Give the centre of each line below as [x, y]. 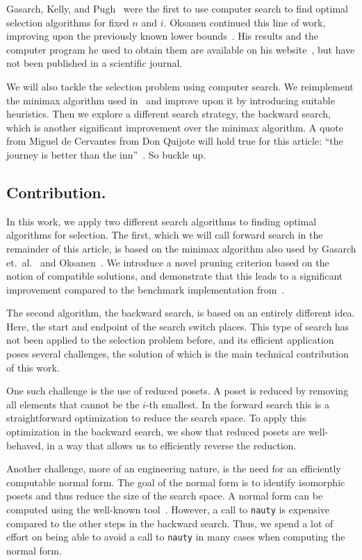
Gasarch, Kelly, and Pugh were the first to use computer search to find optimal [177, 8]
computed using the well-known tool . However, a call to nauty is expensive [168, 510]
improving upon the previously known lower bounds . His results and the [162, 36]
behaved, [25, 445]
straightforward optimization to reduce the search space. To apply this [156, 418]
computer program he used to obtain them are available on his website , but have [181, 49]
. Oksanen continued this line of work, [245, 22]
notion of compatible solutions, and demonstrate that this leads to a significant [175, 276]
